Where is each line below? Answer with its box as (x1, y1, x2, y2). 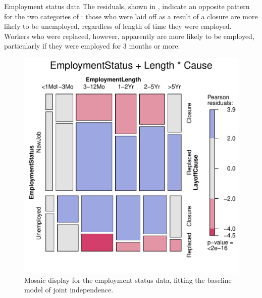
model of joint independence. (24, 284, 114, 295)
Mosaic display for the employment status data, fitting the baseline (24, 274, 232, 285)
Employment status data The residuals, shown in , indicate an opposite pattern (4, 1, 250, 11)
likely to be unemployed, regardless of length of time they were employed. (4, 21, 232, 31)
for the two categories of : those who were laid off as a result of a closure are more (4, 11, 258, 21)
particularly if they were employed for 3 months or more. (4, 40, 180, 51)
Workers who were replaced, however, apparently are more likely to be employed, (4, 30, 254, 41)
